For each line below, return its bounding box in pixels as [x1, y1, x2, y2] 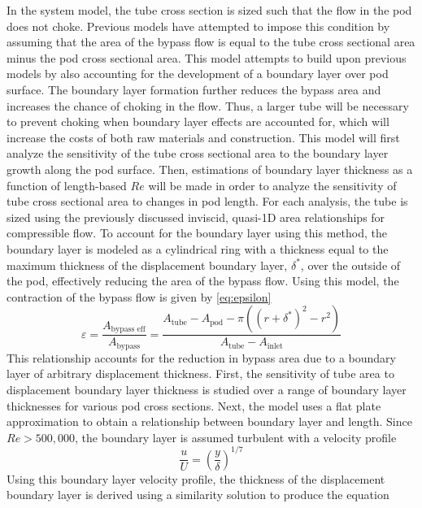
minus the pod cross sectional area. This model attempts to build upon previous [7, 49, 407, 66]
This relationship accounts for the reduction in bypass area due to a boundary [7, 349, 396, 366]
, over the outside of [300, 256, 401, 273]
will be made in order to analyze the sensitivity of [148, 176, 397, 193]
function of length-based [7, 176, 127, 193]
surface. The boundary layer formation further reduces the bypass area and [7, 80, 381, 98]
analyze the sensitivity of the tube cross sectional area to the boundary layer [7, 145, 389, 162]
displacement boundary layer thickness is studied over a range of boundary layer [7, 380, 407, 397]
